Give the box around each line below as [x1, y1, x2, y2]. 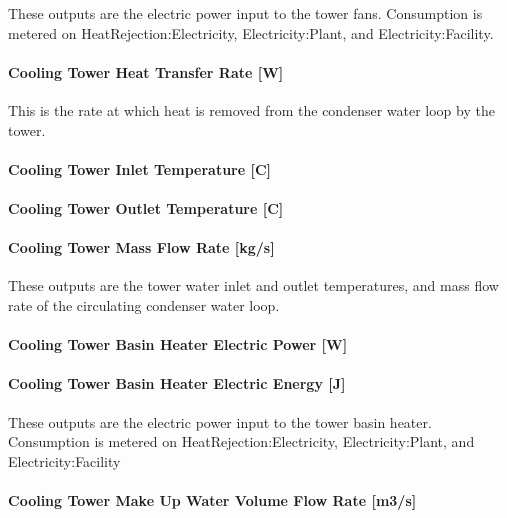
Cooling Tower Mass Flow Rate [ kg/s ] [8, 237, 275, 258]
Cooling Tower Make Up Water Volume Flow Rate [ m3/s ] [8, 489, 417, 510]
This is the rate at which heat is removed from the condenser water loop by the [8, 99, 495, 120]
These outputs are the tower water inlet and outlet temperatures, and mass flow [8, 275, 499, 296]
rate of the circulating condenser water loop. [8, 294, 280, 315]
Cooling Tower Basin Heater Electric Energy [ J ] [8, 373, 346, 394]
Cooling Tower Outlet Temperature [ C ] [8, 197, 284, 218]
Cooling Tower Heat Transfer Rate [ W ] [8, 61, 284, 82]
